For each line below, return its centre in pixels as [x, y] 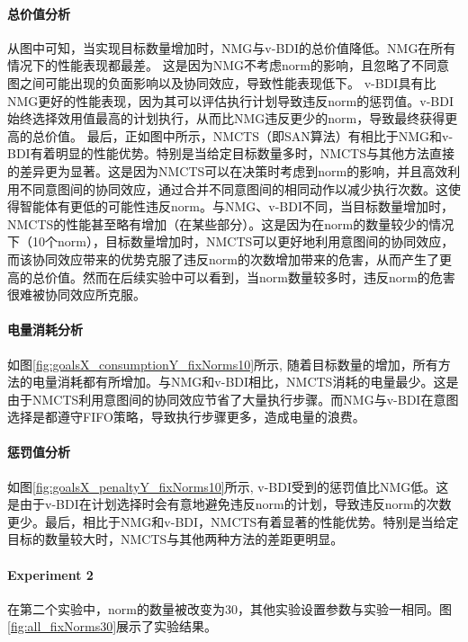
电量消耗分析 [45, 330]
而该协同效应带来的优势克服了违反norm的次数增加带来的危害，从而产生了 [223, 259]
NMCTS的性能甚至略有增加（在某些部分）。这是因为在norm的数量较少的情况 [231, 223]
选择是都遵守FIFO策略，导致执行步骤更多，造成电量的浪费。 [186, 417]
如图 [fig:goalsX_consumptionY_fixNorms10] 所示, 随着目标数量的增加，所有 [223, 364]
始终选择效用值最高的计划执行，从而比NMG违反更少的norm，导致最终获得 [226, 118]
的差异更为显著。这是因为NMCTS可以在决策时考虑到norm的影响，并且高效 [228, 170]
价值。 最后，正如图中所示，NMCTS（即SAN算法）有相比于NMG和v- [249, 135]
